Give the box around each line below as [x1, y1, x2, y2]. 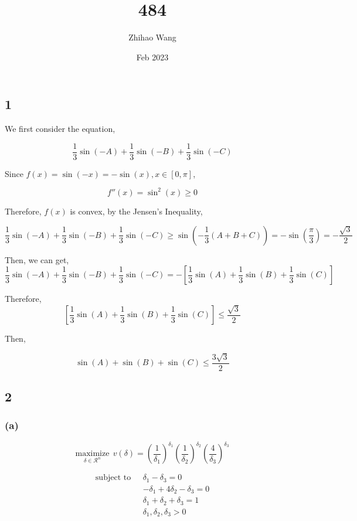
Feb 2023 [136, 50, 169, 63]
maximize [75, 450, 110, 458]
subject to [95, 474, 131, 482]
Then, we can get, [5, 253, 69, 265]
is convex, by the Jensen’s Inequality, [70, 205, 203, 217]
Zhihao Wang [128, 31, 176, 43]
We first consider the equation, [5, 122, 115, 135]
